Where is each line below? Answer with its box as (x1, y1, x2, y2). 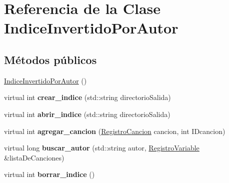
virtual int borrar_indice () (4, 169, 95, 179)
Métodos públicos (4, 51, 97, 67)
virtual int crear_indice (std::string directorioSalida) (4, 92, 171, 102)
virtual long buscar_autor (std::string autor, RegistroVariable (4, 142, 199, 153)
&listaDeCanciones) (4, 152, 64, 162)
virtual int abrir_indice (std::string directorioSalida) (4, 108, 170, 119)
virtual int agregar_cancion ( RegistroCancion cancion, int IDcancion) (4, 125, 225, 136)
